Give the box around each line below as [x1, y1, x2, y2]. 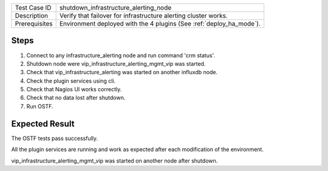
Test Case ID [15, 4, 52, 12]
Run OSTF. [26, 102, 53, 110]
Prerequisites [15, 19, 53, 27]
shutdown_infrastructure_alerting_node [59, 4, 172, 12]
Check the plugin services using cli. [26, 77, 116, 85]
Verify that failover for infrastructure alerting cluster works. [59, 12, 228, 19]
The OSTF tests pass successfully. [11, 134, 98, 142]
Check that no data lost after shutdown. [26, 94, 126, 102]
